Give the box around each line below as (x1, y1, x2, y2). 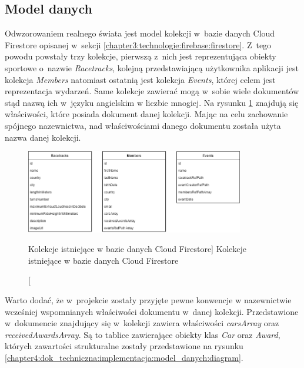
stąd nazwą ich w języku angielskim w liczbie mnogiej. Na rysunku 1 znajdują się (5, 96, 299, 108)
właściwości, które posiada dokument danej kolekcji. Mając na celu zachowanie (5, 108, 288, 120)
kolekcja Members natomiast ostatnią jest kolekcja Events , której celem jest (5, 73, 276, 85)
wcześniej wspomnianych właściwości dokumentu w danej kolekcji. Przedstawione (5, 305, 299, 317)
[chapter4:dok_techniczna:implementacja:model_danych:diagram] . (5, 351, 243, 363)
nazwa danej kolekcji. (5, 131, 81, 143)
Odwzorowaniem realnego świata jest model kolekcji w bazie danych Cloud (5, 27, 275, 39)
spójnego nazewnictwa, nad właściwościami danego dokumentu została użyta (5, 119, 281, 131)
